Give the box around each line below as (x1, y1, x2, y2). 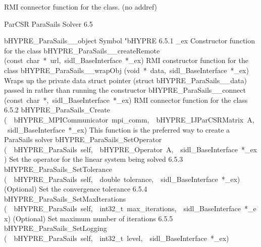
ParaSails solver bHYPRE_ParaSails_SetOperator (4, 134, 162, 145)
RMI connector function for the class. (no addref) (4, 2, 158, 12)
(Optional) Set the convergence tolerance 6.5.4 (4, 183, 147, 194)
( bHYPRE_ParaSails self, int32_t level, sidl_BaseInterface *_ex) (4, 233, 229, 243)
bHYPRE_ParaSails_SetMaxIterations (4, 193, 126, 204)
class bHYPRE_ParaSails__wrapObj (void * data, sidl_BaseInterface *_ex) (4, 65, 249, 75)
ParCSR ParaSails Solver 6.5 (4, 18, 93, 29)
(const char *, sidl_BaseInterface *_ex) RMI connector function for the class (4, 94, 248, 105)
